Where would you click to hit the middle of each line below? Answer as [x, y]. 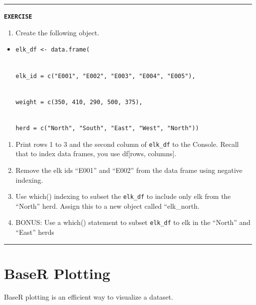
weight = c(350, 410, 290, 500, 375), [79, 102]
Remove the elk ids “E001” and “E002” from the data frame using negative [129, 170]
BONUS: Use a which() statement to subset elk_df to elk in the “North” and [133, 222]
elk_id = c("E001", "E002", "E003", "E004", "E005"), [105, 76]
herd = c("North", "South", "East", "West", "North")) [107, 128]
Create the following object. [57, 32]
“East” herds [35, 232]
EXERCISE [18, 17]
